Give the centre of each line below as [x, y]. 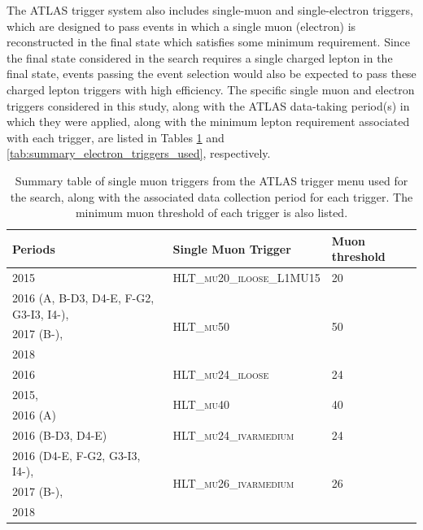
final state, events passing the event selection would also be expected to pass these [211, 74]
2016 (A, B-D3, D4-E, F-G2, [83, 298]
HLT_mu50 [201, 326]
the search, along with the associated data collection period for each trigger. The [211, 196]
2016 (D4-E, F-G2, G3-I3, [76, 455]
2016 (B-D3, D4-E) [60, 434]
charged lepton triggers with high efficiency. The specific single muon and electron [211, 89]
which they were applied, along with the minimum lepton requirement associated [208, 122]
